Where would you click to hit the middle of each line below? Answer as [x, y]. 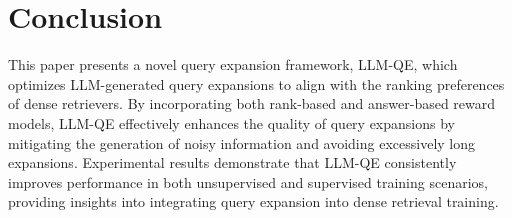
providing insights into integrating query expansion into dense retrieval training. [253, 201]
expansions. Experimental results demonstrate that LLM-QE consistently [232, 162]
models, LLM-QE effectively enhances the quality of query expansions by [231, 122]
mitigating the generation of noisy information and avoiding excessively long [242, 142]
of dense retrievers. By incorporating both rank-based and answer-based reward [252, 103]
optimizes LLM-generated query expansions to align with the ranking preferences [256, 83]
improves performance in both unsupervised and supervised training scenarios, [248, 181]
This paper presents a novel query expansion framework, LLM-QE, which [233, 64]
